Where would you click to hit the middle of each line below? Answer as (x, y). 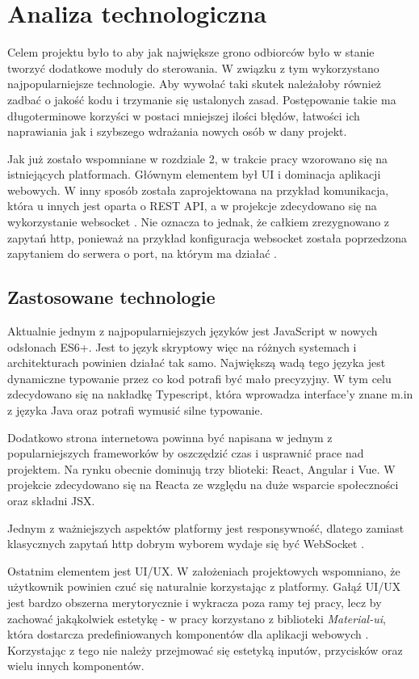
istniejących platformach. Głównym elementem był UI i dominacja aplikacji (194, 174)
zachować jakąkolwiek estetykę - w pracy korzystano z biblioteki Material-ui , (197, 618)
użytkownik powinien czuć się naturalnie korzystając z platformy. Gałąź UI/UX (204, 586)
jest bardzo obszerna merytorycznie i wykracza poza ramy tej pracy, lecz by (195, 602)
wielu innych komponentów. (76, 666)
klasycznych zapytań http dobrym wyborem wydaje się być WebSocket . (186, 544)
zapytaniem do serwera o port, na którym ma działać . (142, 253)
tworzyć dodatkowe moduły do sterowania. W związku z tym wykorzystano (193, 67)
